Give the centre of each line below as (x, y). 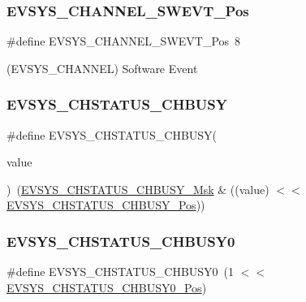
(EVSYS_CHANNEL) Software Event (102, 68)
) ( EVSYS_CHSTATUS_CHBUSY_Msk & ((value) (138, 189)
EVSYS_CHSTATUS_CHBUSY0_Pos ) (107, 287)
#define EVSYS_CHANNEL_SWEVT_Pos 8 (124, 41)
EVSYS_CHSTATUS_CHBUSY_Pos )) (106, 205)
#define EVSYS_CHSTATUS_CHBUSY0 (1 (121, 272)
